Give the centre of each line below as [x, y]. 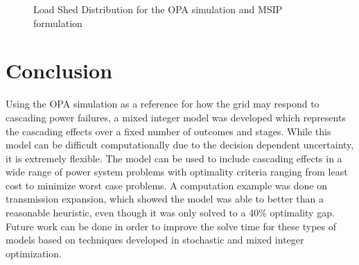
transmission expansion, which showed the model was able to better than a [165, 199]
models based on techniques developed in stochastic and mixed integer [155, 240]
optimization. [34, 253]
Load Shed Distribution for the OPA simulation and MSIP [158, 9]
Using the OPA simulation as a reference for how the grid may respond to [163, 104]
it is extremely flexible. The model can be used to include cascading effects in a [174, 158]
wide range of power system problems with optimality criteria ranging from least [177, 172]
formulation [58, 23]
